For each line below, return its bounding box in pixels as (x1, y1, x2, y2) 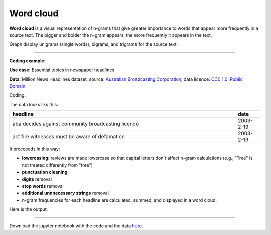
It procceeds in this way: (9, 146, 60, 152)
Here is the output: (9, 206, 48, 212)
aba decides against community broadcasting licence (12, 120, 139, 127)
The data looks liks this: (9, 101, 58, 107)
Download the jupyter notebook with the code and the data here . (9, 223, 143, 229)
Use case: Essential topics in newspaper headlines (9, 67, 115, 73)
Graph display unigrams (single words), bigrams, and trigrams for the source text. (9, 41, 178, 47)
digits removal (22, 176, 52, 182)
